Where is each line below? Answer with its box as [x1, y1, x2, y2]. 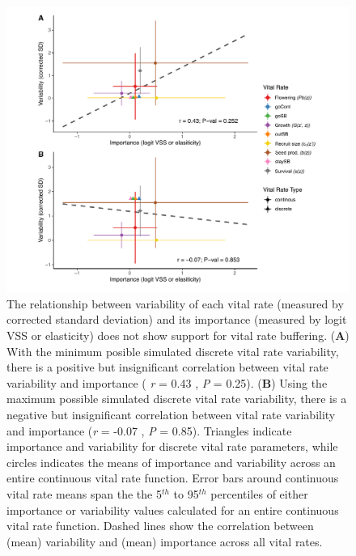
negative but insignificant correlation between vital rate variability [6, 405, 336, 422]
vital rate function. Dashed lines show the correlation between [6, 517, 314, 534]
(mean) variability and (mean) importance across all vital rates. [6, 533, 323, 550]
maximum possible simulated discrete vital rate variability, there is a [6, 390, 347, 407]
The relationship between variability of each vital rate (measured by [6, 295, 344, 312]
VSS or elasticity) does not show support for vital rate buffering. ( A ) [6, 326, 350, 343]
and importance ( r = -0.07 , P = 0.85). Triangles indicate [6, 422, 292, 439]
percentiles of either [210, 485, 308, 502]
